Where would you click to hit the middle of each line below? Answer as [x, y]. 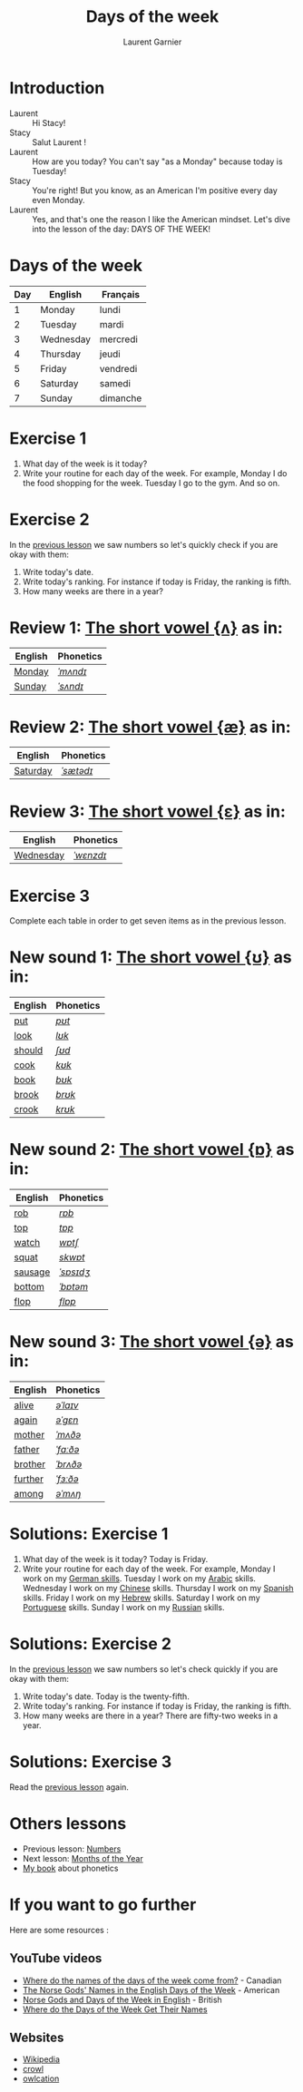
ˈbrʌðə [69, 1464]
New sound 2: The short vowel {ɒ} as [152, 1150]
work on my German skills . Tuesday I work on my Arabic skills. [139, 1579]
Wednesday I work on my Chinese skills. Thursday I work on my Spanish [158, 1588]
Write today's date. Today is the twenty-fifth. [106, 1696]
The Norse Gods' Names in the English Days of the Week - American [151, 1989]
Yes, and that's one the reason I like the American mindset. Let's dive [161, 219]
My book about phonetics [70, 1868]
